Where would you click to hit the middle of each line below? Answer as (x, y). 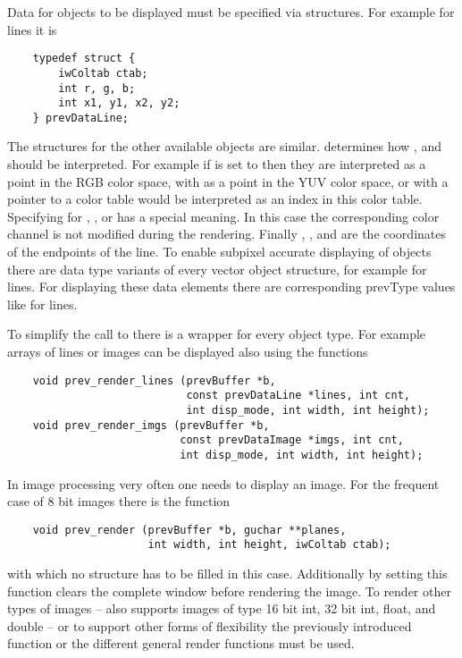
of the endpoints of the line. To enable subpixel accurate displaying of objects (219, 252)
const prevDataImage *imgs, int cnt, (292, 440)
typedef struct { (84, 59)
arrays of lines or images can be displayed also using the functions (188, 351)
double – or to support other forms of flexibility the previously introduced (210, 625)
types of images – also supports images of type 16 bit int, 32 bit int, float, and (222, 608)
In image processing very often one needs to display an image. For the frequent (223, 483)
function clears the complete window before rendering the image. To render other (229, 591)
